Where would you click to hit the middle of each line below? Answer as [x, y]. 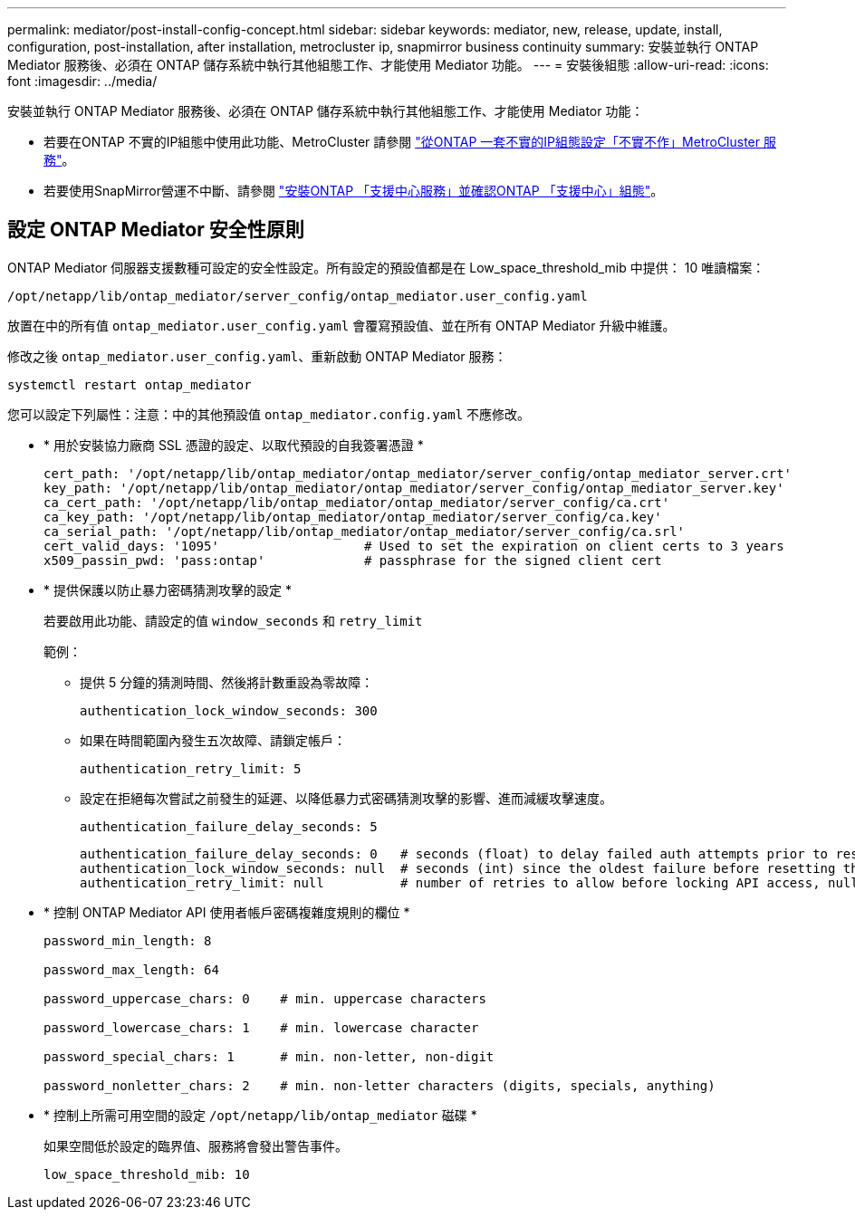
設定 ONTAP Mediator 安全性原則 [156, 230]
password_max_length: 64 [131, 969]
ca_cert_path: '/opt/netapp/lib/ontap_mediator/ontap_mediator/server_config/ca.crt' [357, 502]
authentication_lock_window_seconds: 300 [229, 710]
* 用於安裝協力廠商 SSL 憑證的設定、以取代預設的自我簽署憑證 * [234, 445]
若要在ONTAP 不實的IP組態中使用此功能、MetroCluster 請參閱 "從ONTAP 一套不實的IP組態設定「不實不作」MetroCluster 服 [410, 142]
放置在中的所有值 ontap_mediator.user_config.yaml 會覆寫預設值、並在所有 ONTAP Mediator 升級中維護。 [341, 325]
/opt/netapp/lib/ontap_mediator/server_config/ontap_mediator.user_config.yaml [298, 296]
